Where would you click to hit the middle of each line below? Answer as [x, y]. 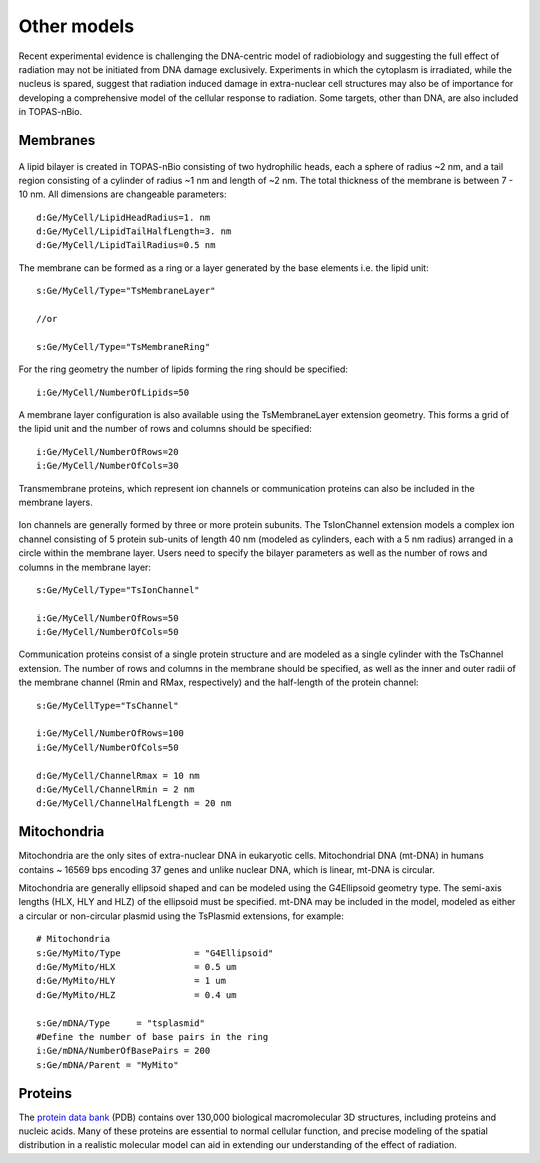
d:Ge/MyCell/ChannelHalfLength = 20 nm [134, 803]
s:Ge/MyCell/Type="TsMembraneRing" [123, 346]
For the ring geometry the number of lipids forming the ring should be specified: [183, 369]
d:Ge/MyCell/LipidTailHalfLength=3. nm [134, 231]
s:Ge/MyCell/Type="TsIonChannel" [118, 589]
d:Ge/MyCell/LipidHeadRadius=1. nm [123, 217]
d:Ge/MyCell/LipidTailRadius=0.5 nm [126, 245]
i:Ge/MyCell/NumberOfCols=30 [107, 466]
